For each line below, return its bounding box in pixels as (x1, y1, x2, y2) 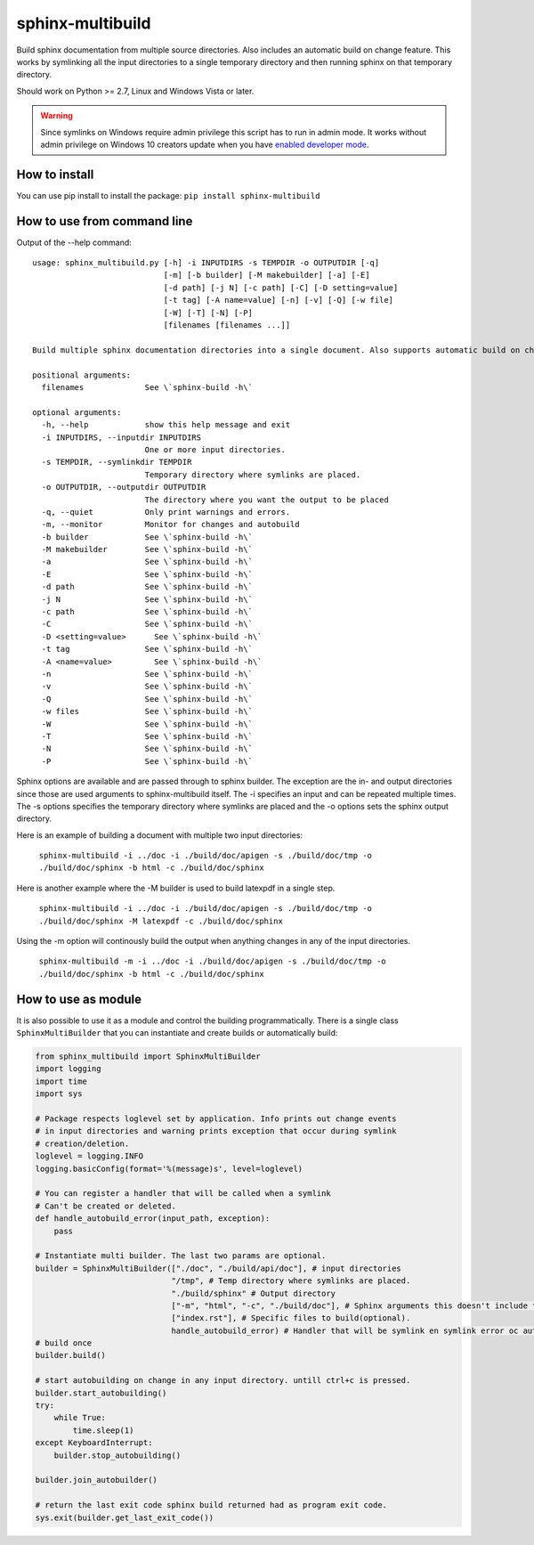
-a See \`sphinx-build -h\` (41, 557, 254, 567)
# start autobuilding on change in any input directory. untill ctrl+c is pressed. (35, 1376, 411, 1386)
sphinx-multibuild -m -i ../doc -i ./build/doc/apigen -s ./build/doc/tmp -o (38, 956, 386, 966)
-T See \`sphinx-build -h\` (41, 731, 254, 741)
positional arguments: (32, 370, 132, 380)
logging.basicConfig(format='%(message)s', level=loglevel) (35, 1163, 303, 1174)
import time (35, 1076, 88, 1086)
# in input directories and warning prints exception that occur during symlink (35, 1126, 397, 1136)
